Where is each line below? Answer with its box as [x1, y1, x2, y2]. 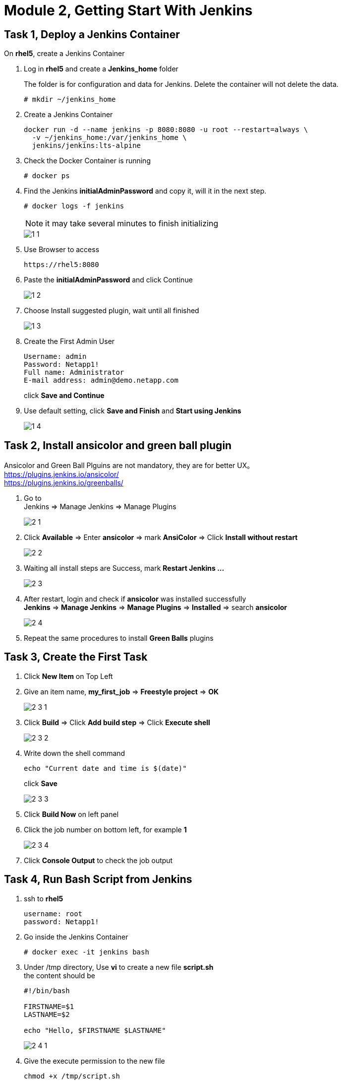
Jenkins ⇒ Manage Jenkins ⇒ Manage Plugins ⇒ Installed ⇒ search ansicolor [24, 603, 287, 612]
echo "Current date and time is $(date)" [24, 764, 187, 772]
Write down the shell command [24, 748, 125, 757]
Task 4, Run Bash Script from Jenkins [4, 873, 192, 886]
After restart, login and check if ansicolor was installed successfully [24, 595, 246, 604]
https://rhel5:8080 [24, 261, 99, 269]
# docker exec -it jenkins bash [24, 947, 149, 956]
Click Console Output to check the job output [24, 856, 173, 865]
